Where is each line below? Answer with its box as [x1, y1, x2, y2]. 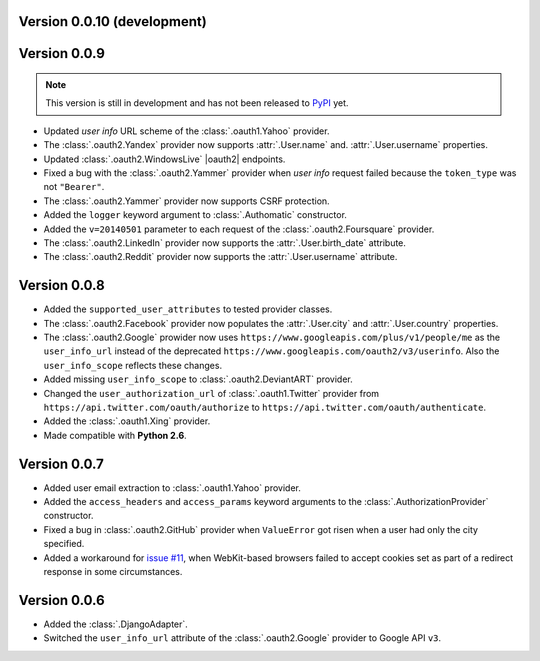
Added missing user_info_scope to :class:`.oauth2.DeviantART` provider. [43, 373, 354, 385]
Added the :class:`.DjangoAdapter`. [43, 618, 189, 630]
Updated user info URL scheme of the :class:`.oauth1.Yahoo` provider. [43, 125, 330, 137]
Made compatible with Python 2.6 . [43, 429, 187, 441]
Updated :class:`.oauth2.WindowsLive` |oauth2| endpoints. [43, 153, 286, 165]
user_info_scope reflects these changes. [43, 359, 223, 371]
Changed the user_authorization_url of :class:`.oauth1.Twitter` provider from [43, 387, 380, 399]
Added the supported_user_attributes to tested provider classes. [43, 303, 333, 315]
